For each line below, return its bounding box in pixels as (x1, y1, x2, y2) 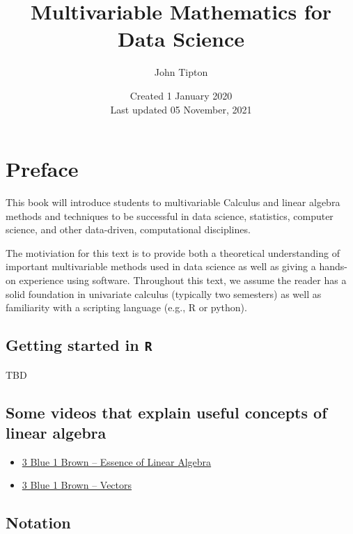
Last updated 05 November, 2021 (110, 102, 252, 116)
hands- (319, 259, 347, 274)
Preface (6, 155, 79, 183)
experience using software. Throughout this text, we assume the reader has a (19, 273, 347, 287)
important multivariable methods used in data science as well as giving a (6, 259, 316, 274)
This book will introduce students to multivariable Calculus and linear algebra (6, 195, 340, 210)
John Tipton (154, 65, 208, 79)
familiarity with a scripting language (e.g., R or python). (6, 300, 247, 315)
